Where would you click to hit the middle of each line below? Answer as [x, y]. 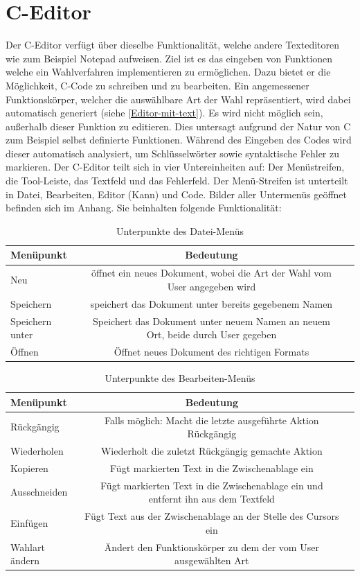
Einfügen [29, 522]
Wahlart [28, 547]
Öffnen [25, 351]
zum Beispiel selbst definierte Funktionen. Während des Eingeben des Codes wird [179, 140]
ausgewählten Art [212, 560]
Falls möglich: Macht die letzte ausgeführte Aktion [212, 420]
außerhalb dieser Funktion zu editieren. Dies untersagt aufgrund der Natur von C [178, 126]
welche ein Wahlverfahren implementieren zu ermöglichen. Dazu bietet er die [168, 72]
